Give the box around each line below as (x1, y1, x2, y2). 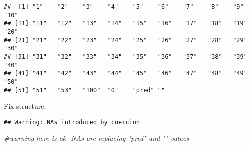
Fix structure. (4, 101, 46, 111)
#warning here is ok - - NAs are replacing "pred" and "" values (4, 133, 189, 143)
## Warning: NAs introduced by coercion (4, 118, 140, 126)
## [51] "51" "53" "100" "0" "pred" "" (4, 86, 165, 94)
